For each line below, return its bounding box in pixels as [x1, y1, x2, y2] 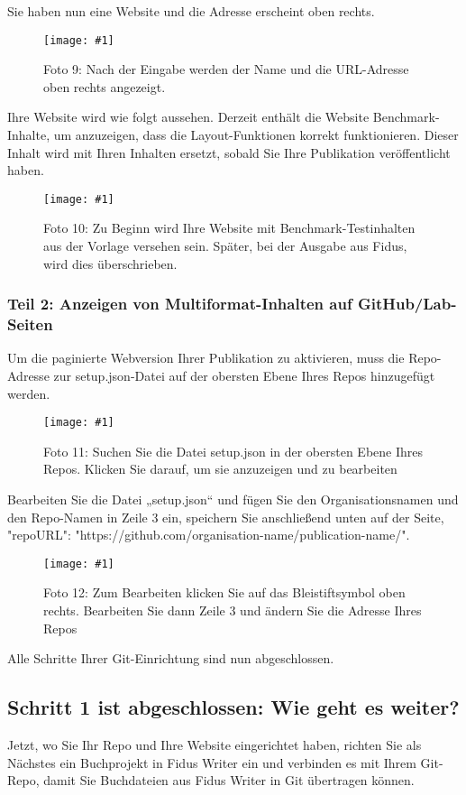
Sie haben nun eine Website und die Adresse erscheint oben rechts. [7, 2, 375, 20]
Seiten [7, 313, 53, 336]
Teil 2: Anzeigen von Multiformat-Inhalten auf [7, 292, 352, 315]
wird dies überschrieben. [43, 254, 178, 273]
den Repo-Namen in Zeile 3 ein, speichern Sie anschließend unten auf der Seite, [7, 507, 444, 526]
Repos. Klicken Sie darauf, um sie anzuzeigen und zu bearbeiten [43, 459, 397, 478]
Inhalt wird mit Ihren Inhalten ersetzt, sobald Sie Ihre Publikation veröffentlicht [7, 143, 451, 162]
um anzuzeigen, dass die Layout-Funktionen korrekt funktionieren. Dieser [53, 125, 459, 144]
